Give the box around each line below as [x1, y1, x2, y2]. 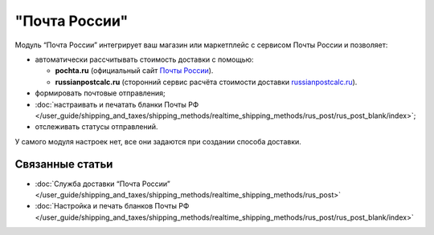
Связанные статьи [14, 157, 113, 172]
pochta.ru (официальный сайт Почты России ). [55, 66, 214, 75]
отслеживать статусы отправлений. [35, 122, 158, 132]
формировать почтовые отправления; [35, 88, 166, 98]
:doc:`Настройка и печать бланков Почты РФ [35, 201, 190, 211]
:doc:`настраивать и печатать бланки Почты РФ [35, 99, 199, 109]
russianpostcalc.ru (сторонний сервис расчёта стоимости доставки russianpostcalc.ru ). [55, 77, 358, 87]
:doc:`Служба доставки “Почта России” [35, 179, 170, 188]
